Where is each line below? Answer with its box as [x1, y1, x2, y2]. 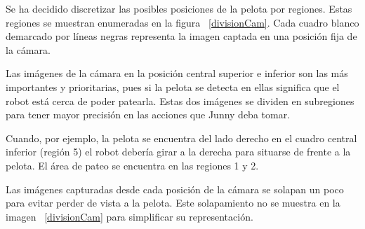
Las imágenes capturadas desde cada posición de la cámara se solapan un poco [6, 181, 344, 196]
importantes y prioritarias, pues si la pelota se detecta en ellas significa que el [6, 79, 340, 94]
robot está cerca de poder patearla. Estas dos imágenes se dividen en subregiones [6, 93, 354, 108]
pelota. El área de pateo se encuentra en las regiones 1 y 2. [6, 158, 259, 172]
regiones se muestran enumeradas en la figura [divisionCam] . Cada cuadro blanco [6, 15, 359, 29]
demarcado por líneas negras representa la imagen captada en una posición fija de [6, 29, 357, 43]
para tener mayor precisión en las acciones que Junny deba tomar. [6, 107, 291, 122]
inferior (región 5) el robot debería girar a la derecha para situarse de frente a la [6, 144, 351, 159]
